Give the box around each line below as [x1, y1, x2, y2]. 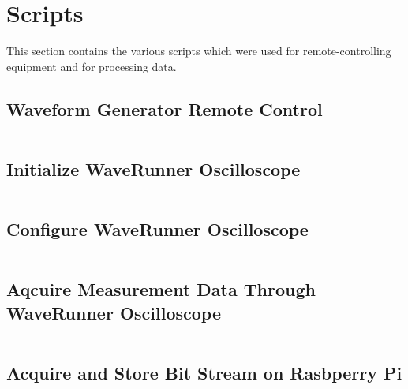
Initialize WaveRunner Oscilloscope [6, 156, 301, 181]
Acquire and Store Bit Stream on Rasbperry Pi [6, 360, 402, 384]
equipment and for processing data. [6, 58, 177, 74]
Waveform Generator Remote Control [6, 96, 323, 121]
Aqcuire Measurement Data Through [6, 277, 316, 301]
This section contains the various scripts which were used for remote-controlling [6, 43, 391, 59]
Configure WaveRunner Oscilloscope [6, 217, 309, 241]
